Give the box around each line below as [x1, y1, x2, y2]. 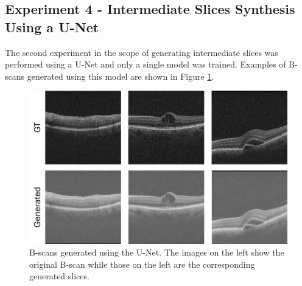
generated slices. [29, 270, 90, 282]
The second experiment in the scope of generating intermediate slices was [5, 46, 278, 58]
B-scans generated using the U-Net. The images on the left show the [29, 246, 284, 259]
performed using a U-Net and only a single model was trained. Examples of [5, 58, 286, 71]
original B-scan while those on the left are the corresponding [29, 257, 255, 270]
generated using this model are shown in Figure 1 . [27, 69, 214, 82]
